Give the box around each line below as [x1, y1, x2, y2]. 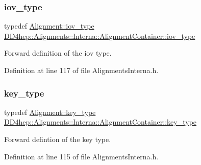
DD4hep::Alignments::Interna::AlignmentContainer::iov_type [4, 30, 195, 41]
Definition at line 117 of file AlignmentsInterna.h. [4, 65, 159, 75]
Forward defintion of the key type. [4, 134, 111, 144]
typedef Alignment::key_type [4, 106, 96, 117]
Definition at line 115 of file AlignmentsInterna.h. [4, 151, 159, 161]
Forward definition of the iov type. [4, 48, 112, 58]
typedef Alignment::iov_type [4, 20, 94, 31]
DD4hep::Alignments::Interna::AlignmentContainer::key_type [4, 116, 197, 127]
